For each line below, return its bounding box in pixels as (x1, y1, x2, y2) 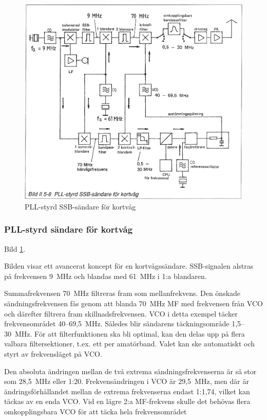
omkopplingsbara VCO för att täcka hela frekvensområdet (4, 406, 187, 416)
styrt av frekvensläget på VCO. (4, 348, 102, 359)
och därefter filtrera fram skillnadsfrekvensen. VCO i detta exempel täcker (4, 308, 238, 319)
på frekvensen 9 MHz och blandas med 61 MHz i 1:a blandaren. (4, 270, 207, 281)
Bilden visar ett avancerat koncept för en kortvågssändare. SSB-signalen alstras (4, 260, 254, 271)
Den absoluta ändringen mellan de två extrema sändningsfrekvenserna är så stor (4, 365, 257, 376)
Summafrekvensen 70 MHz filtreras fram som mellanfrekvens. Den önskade (4, 288, 241, 299)
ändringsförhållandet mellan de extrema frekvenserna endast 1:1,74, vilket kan (4, 386, 250, 396)
